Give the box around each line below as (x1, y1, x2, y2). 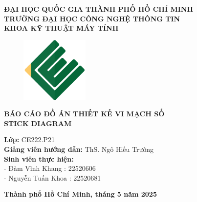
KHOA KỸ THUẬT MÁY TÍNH (4, 23, 119, 33)
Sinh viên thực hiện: (4, 153, 74, 164)
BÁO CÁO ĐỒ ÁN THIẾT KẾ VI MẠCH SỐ (4, 109, 165, 119)
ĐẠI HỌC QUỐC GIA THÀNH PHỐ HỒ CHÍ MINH (4, 4, 194, 14)
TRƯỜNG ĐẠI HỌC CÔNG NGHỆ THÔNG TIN (4, 13, 180, 23)
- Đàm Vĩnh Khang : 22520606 (4, 163, 96, 173)
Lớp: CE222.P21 (4, 134, 55, 145)
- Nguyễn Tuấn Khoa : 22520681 (4, 172, 101, 183)
